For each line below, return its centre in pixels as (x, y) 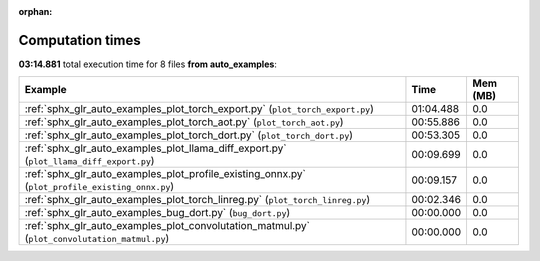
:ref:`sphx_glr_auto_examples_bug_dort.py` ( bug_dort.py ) (157, 213)
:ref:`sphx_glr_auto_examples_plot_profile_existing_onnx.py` (165, 174)
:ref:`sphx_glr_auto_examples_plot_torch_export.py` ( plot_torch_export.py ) (199, 109)
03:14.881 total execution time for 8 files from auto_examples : (147, 64)
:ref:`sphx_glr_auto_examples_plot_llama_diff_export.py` (155, 148)
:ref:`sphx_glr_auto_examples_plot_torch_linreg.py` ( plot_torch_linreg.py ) (197, 200)
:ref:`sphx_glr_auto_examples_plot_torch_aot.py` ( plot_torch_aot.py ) (184, 122)
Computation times (79, 40)
